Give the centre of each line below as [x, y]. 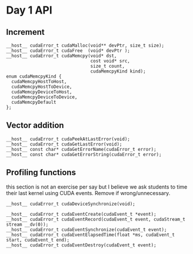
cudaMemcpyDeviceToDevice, [44, 97]
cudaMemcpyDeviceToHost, [42, 92]
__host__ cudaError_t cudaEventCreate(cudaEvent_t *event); [81, 214]
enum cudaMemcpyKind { [34, 77]
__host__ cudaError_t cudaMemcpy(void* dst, [61, 56]
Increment [26, 32]
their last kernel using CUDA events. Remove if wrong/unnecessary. [88, 193]
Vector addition [35, 125]
